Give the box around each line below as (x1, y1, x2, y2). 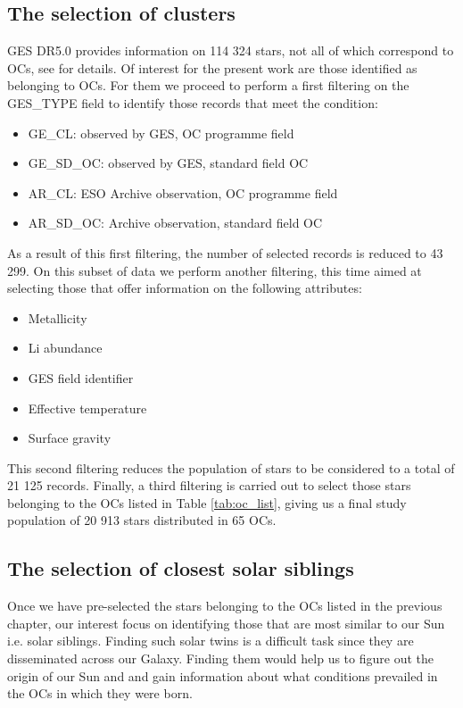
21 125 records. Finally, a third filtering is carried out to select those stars (7, 476, 411, 495)
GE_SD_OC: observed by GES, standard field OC (28, 154, 309, 172)
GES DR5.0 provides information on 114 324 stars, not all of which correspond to (7, 41, 454, 60)
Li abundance (28, 338, 103, 357)
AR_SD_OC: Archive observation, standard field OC (28, 213, 323, 232)
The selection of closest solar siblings (7, 554, 354, 582)
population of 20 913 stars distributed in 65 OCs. (7, 511, 277, 529)
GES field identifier (28, 368, 134, 387)
